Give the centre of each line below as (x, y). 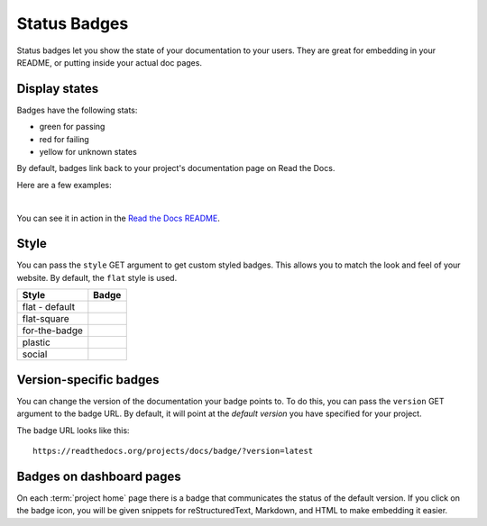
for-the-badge (52, 331)
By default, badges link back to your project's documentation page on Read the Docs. (176, 168)
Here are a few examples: (64, 185)
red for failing (64, 139)
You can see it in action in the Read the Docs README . (118, 218)
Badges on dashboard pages (99, 476)
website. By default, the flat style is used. (97, 277)
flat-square (46, 319)
